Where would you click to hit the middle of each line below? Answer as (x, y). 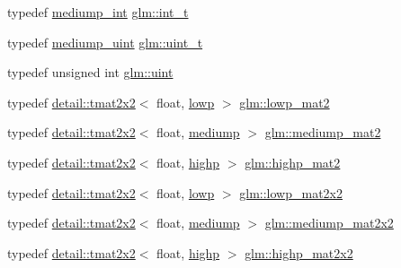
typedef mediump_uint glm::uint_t (105, 42)
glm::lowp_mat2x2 (291, 192)
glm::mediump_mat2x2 (329, 223)
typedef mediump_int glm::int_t (98, 12)
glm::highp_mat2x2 (299, 252)
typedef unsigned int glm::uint (90, 72)
